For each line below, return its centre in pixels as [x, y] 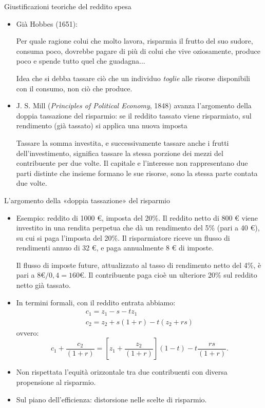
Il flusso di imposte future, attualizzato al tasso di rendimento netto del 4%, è [139, 265]
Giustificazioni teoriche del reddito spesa [68, 6]
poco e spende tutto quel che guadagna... [81, 61]
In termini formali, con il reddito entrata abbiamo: [96, 302]
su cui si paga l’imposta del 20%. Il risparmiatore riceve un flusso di [123, 237]
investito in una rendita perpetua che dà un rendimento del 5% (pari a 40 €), [138, 228]
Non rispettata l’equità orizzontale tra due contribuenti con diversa [122, 372]
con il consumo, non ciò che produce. [74, 88]
